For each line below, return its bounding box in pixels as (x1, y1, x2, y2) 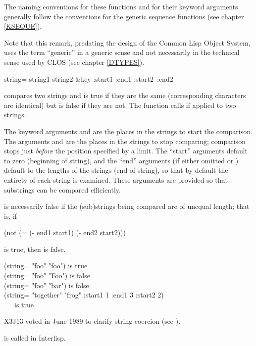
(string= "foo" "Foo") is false (4, 270, 90, 281)
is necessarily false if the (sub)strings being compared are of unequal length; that (4, 201, 250, 211)
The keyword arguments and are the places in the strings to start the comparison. (4, 126, 253, 136)
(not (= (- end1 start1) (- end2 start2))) (4, 227, 126, 238)
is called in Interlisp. (4, 333, 66, 343)
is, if (4, 210, 17, 221)
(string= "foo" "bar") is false (4, 280, 89, 290)
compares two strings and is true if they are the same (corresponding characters (4, 90, 246, 100)
